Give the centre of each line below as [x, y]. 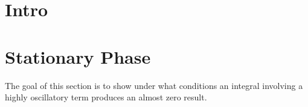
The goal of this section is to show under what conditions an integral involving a [154, 85]
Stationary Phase [78, 56]
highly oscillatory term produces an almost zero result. [106, 97]
